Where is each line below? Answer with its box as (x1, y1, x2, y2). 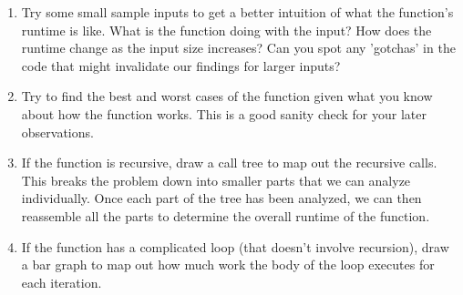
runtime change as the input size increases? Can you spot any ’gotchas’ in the (21, 38, 456, 57)
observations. (21, 122, 94, 141)
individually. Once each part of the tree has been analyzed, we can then (21, 188, 422, 208)
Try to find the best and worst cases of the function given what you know (21, 86, 433, 106)
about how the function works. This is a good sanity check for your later (21, 104, 427, 123)
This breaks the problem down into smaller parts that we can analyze (21, 170, 411, 189)
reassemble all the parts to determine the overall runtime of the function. (21, 206, 430, 225)
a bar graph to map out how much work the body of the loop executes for (21, 255, 435, 274)
